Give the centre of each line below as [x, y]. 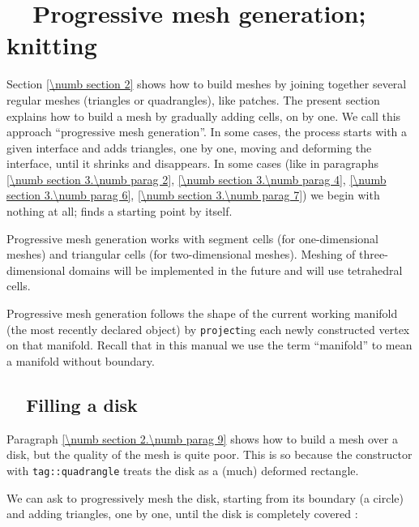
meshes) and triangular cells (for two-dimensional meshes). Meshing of [181, 254]
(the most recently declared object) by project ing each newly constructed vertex [208, 329]
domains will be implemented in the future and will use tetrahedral [236, 270]
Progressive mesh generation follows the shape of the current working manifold [202, 313]
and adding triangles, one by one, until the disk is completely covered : [182, 514]
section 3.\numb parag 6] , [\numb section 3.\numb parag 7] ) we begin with [193, 195]
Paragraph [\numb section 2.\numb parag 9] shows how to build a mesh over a [202, 438]
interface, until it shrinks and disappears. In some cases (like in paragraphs [192, 163]
